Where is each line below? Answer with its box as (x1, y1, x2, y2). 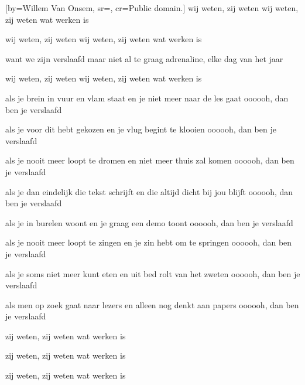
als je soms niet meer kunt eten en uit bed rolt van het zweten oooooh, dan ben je (5, 267, 300, 280)
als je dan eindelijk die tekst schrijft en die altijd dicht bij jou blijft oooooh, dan (5, 185, 293, 197)
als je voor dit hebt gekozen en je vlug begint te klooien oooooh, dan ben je (5, 123, 276, 135)
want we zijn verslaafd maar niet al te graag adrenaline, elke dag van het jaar (5, 52, 283, 64)
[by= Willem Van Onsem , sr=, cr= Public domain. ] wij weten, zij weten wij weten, (5, 2, 299, 13)
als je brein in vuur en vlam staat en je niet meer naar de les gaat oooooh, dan (5, 91, 289, 104)
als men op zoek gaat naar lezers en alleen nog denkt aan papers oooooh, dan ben (5, 298, 299, 311)
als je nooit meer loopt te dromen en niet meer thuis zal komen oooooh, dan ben (5, 154, 294, 166)
